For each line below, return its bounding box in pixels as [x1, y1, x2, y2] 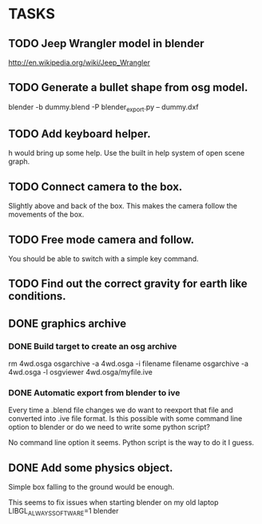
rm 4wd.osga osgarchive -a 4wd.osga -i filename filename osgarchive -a [8, 359, 249, 368]
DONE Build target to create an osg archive [8, 340, 177, 351]
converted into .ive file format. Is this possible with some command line [8, 414, 243, 423]
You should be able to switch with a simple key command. [8, 254, 199, 264]
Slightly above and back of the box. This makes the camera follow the [8, 201, 238, 211]
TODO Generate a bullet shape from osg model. [8, 81, 248, 94]
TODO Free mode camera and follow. [8, 232, 194, 246]
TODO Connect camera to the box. [8, 180, 183, 193]
